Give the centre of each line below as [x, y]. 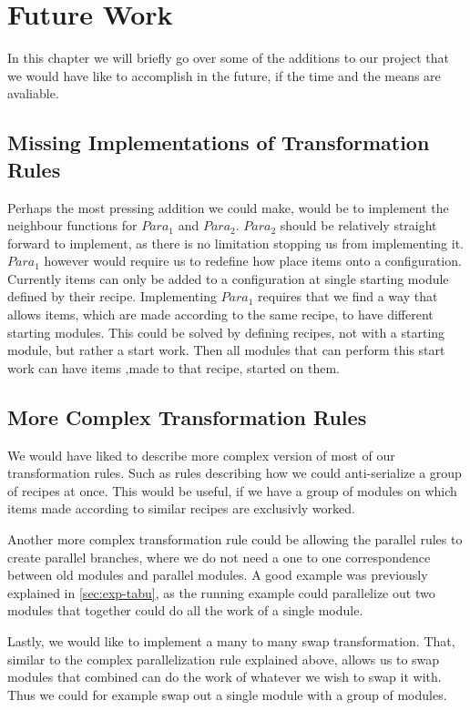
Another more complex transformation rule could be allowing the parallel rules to [235, 539]
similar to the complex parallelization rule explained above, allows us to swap [224, 659]
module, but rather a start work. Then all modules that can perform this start [226, 350]
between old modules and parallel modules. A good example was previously [218, 575]
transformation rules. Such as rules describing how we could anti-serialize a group [235, 473]
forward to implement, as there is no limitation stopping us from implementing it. [235, 243]
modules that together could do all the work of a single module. [185, 610]
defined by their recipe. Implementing [112, 296]
